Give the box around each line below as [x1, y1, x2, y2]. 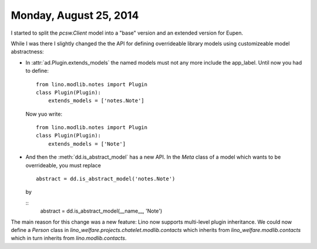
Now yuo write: [25, 110, 63, 117]
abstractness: [11, 48, 44, 55]
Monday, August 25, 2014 [11, 9, 139, 22]
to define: [25, 68, 49, 75]
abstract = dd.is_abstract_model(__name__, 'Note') [40, 207, 163, 214]
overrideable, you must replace [25, 161, 101, 169]
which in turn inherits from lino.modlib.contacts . [11, 235, 127, 242]
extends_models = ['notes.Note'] [48, 97, 145, 104]
